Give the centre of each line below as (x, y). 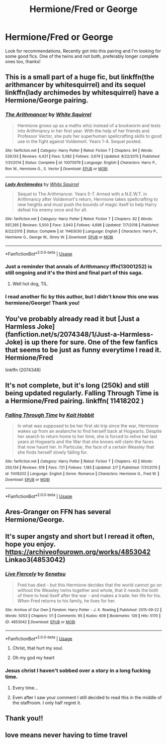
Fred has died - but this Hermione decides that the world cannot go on (89, 585)
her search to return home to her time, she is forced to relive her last (87, 437)
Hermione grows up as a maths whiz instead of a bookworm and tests (89, 125)
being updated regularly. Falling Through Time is (82, 393)
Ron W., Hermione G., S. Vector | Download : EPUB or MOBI (56, 169)
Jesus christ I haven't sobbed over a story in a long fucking (78, 671)
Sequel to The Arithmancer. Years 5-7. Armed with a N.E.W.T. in (82, 194)
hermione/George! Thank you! (42, 303)
